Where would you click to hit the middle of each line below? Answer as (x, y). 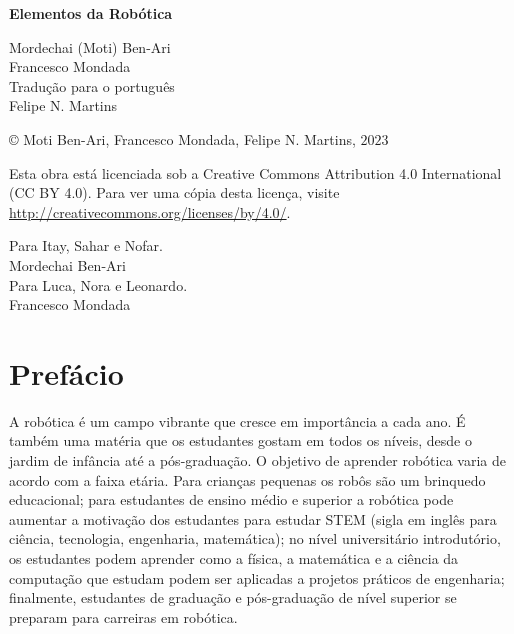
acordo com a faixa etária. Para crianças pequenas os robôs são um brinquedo (247, 479)
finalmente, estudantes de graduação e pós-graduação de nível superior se (233, 597)
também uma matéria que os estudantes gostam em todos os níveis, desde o (240, 440)
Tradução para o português (92, 85)
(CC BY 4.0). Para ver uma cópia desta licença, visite (174, 192)
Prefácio (66, 372)
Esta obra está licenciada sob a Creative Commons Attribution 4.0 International (255, 172)
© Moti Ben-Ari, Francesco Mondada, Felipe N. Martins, (182, 138)
